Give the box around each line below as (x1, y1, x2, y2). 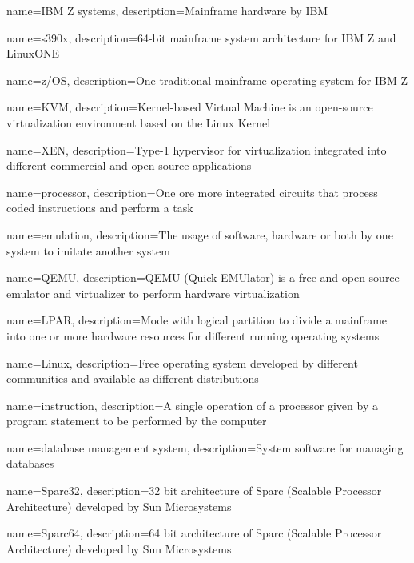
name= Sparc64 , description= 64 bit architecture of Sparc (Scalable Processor (6, 525, 382, 541)
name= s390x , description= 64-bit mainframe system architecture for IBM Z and (6, 29, 396, 46)
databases (6, 455, 54, 472)
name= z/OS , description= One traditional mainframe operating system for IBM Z (6, 71, 408, 88)
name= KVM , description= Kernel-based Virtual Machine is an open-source (6, 99, 373, 115)
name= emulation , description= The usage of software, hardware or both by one (6, 226, 393, 243)
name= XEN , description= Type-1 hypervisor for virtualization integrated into (6, 141, 387, 158)
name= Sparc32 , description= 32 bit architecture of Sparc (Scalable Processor (6, 482, 382, 499)
